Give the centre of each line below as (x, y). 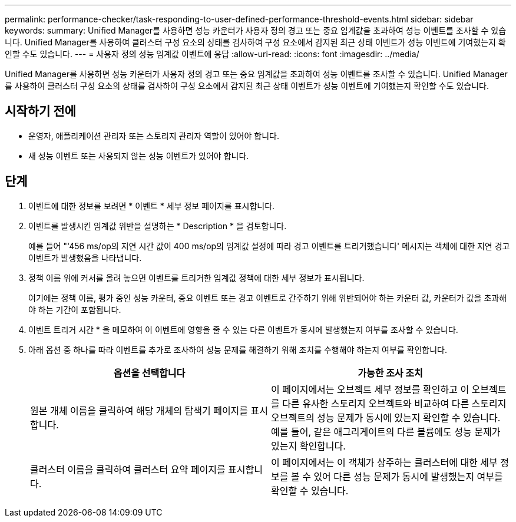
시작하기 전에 (40, 111)
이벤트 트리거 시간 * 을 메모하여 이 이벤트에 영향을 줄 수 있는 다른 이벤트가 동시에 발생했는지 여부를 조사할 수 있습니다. (243, 329)
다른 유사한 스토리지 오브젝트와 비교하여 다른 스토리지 (394, 403)
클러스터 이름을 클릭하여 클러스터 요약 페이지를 (128, 469)
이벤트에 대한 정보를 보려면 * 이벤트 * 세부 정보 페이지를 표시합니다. (152, 206)
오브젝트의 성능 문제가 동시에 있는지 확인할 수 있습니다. (386, 417)
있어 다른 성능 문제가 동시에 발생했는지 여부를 (408, 476)
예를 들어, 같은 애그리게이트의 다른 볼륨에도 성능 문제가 (386, 432)
